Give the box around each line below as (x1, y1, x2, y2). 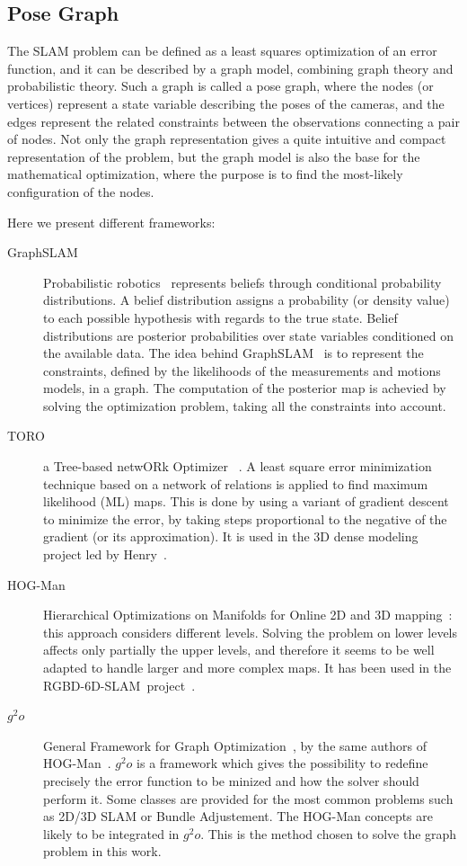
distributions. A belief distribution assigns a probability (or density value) (43, 290, 450, 309)
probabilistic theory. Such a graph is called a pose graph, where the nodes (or (7, 76, 434, 95)
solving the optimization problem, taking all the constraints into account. (43, 396, 446, 415)
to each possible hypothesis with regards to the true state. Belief (43, 308, 398, 326)
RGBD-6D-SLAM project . (43, 675, 196, 694)
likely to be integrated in (43, 824, 180, 843)
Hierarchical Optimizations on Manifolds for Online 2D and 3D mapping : (43, 605, 453, 624)
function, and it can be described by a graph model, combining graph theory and (7, 58, 454, 77)
